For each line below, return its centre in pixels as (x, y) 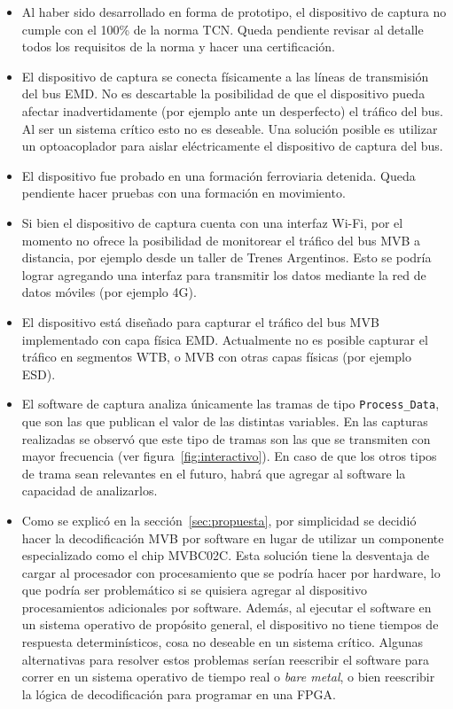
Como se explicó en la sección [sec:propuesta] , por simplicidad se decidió (219, 520)
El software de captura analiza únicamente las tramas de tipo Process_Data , (230, 404)
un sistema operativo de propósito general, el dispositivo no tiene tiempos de (230, 624)
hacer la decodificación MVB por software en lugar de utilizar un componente (233, 538)
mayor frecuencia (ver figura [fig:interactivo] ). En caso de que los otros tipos (229, 456)
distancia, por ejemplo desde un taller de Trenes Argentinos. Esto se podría (226, 257)
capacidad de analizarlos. (90, 491)
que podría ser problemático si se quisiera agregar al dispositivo (194, 590)
